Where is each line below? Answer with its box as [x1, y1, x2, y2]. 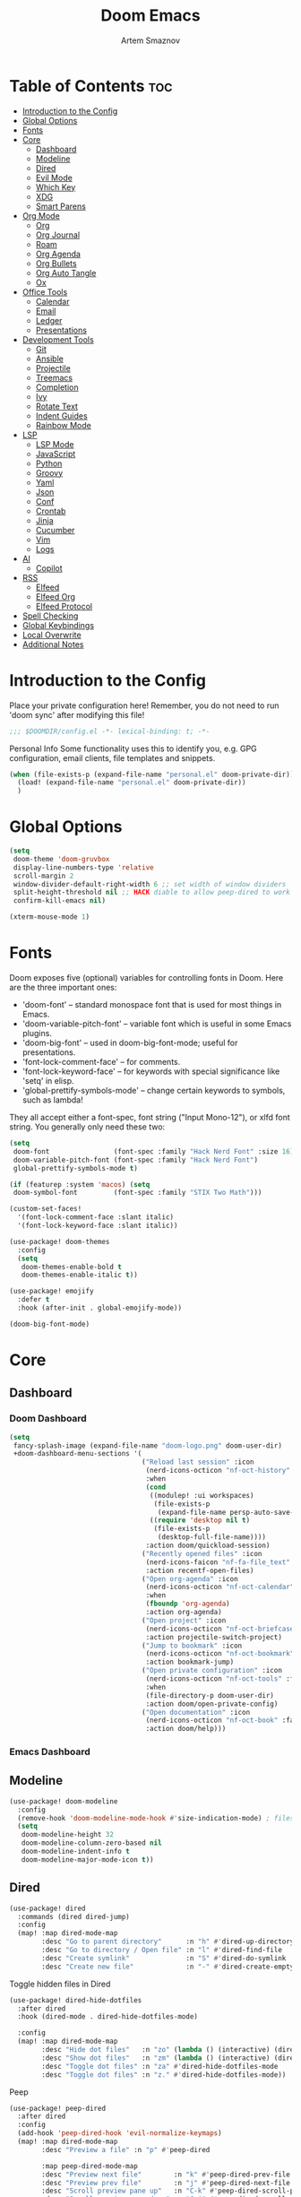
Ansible [35, 353, 64, 364]
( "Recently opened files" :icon [142, 1549, 262, 1558]
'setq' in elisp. [21, 1076, 74, 1086]
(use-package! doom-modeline [9, 1796, 118, 1806]
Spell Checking [21, 610, 79, 621]
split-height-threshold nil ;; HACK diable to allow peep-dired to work [13, 888, 291, 897]
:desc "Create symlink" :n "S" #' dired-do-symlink [41, 1953, 287, 1963]
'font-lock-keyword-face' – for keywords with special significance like [21, 1066, 280, 1077]
